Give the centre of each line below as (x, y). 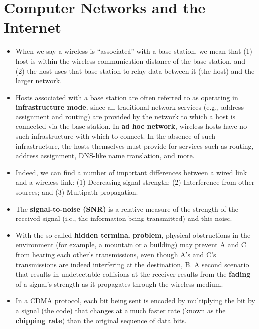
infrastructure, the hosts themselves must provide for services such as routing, (134, 146)
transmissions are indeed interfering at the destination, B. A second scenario (132, 264)
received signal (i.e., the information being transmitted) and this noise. (124, 218)
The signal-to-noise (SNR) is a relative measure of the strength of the (127, 208)
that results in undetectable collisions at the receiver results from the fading (133, 274)
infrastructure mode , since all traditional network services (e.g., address (130, 107)
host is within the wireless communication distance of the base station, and (130, 60)
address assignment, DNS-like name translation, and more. (105, 156)
